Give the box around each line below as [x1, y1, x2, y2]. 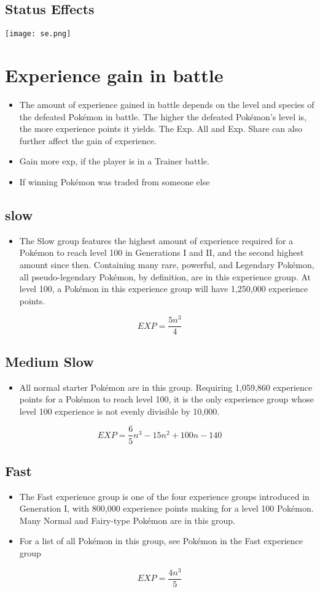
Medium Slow [5, 352, 94, 371]
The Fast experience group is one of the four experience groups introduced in [19, 490, 310, 502]
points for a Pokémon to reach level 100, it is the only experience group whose [19, 393, 314, 406]
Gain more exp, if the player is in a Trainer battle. [19, 155, 209, 167]
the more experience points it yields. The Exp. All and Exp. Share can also [19, 122, 303, 135]
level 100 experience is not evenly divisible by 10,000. [19, 404, 220, 417]
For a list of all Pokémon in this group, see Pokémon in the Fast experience [19, 534, 303, 547]
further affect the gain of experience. [19, 134, 157, 147]
